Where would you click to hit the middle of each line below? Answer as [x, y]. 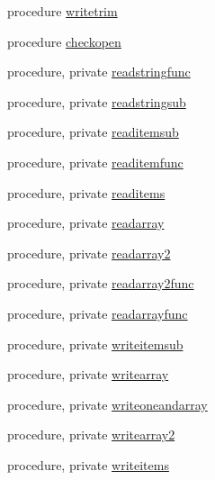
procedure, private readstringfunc [99, 72]
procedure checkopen [64, 41]
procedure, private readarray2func [101, 283]
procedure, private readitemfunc [95, 162]
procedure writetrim [63, 11]
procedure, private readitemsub [93, 132]
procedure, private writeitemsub [95, 344]
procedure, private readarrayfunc [98, 313]
